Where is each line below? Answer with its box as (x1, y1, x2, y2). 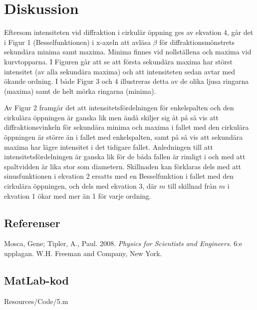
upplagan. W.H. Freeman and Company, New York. (4, 248, 162, 259)
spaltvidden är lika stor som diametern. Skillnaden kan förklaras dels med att (4, 161, 242, 171)
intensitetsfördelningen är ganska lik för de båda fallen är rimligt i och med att (4, 151, 246, 162)
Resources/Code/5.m (4, 296, 68, 306)
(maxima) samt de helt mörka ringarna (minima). (4, 85, 156, 96)
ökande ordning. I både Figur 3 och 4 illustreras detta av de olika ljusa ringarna (4, 76, 249, 86)
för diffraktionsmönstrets (159, 36, 235, 47)
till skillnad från (167, 181, 217, 191)
